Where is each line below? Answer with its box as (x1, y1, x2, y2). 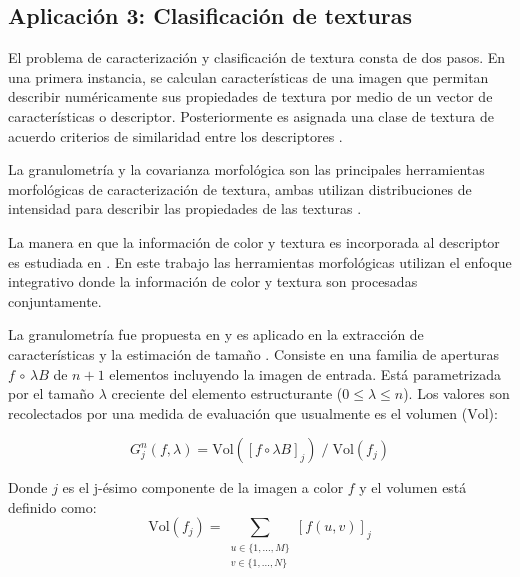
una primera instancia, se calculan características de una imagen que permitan (8, 66, 489, 87)
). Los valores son (403, 383, 510, 404)
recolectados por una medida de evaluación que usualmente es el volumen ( (8, 402, 468, 423)
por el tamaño (8, 383, 94, 404)
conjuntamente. (8, 290, 102, 311)
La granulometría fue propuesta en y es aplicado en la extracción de (8, 324, 424, 345)
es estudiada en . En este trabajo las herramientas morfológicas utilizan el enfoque (8, 251, 512, 272)
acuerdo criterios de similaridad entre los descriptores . (8, 125, 343, 146)
